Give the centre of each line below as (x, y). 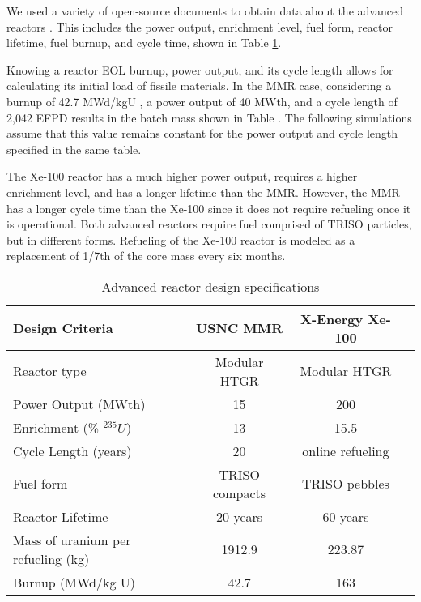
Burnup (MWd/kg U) (74, 582)
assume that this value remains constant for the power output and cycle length (202, 133)
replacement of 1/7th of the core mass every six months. (146, 256)
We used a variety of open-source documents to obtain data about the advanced (205, 11)
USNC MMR (240, 328)
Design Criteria (63, 328)
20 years (240, 516)
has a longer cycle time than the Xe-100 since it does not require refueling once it (209, 208)
